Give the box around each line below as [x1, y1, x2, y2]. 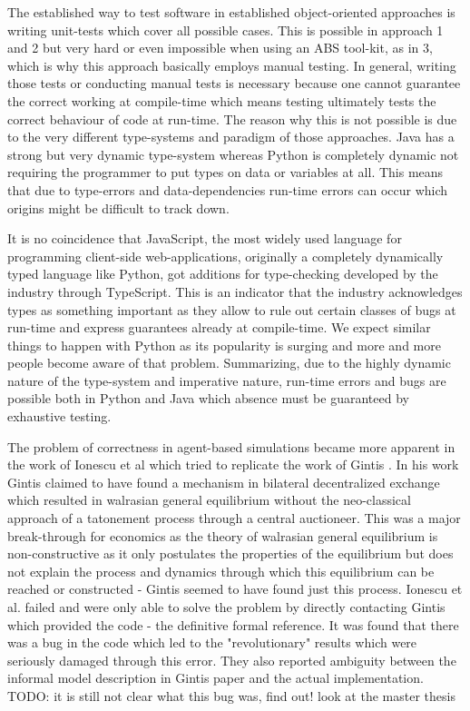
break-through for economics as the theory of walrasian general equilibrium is [7, 526, 438, 545]
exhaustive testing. [7, 407, 112, 426]
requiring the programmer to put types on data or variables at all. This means [7, 163, 444, 182]
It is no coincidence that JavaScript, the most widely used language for [7, 229, 402, 248]
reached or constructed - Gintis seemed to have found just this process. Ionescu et [7, 579, 463, 598]
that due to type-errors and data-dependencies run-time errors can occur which [7, 180, 448, 199]
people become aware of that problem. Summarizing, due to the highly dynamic [7, 353, 451, 372]
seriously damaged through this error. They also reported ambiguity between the [7, 650, 456, 669]
